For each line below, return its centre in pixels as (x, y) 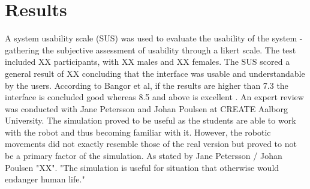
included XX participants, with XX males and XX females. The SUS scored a (148, 61)
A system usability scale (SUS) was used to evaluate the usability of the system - (154, 38)
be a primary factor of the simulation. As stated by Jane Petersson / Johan (144, 156)
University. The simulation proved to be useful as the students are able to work (151, 120)
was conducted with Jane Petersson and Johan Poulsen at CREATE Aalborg (146, 108)
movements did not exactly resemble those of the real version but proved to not (151, 144)
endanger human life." (45, 179)
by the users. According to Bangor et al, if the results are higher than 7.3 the (147, 85)
